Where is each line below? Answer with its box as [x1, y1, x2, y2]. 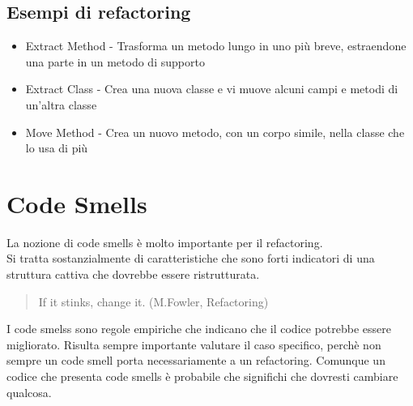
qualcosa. [6, 383, 52, 400]
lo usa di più [25, 139, 88, 156]
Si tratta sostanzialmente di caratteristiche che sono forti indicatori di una [6, 250, 375, 267]
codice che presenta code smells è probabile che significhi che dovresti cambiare [6, 368, 398, 385]
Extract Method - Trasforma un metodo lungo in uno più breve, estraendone [25, 37, 407, 54]
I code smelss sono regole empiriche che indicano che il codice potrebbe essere [6, 320, 391, 337]
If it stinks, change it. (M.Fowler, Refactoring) [38, 293, 269, 310]
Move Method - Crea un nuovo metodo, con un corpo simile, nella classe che [25, 123, 405, 140]
